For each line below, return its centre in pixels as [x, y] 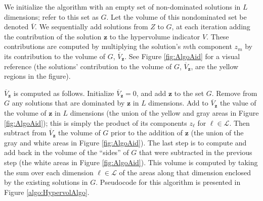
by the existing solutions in [46, 182]
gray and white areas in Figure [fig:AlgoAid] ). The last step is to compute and [125, 142]
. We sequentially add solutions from [92, 27]
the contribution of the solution [53, 36]
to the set [189, 93]
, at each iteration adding [211, 27]
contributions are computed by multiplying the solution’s [93, 46]
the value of [238, 103]
